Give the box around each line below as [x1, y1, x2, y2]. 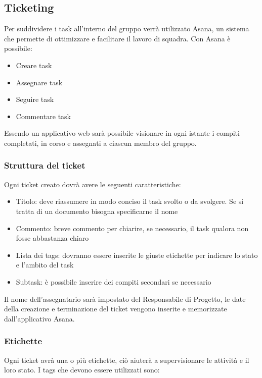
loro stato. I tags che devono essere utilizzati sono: [4, 364, 160, 375]
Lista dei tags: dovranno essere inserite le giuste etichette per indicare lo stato [16, 249, 258, 260]
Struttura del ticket [4, 159, 85, 172]
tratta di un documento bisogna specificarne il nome [16, 205, 178, 216]
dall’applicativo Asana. [4, 313, 75, 323]
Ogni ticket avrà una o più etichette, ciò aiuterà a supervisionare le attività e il [4, 354, 249, 365]
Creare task [16, 60, 52, 70]
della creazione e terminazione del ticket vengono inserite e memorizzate [4, 303, 227, 314]
